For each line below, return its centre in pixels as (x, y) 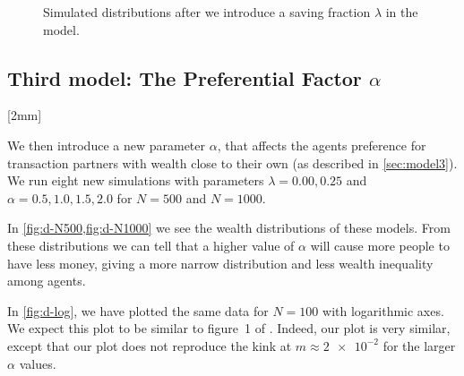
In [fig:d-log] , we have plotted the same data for (138, 310)
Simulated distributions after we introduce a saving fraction (207, 12)
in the (402, 12)
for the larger (419, 345)
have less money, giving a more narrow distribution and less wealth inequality (220, 263)
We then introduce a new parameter (107, 145)
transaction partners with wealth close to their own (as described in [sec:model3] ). (232, 162)
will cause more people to (380, 245)
